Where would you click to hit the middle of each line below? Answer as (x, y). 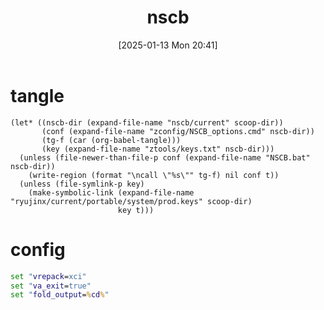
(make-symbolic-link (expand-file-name (111, 192)
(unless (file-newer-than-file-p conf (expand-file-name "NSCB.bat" (165, 157)
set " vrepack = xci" (48, 276)
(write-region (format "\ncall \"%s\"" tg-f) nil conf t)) (154, 175)
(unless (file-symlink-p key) (82, 184)
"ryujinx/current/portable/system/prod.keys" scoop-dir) (131, 201)
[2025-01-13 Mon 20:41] (168, 45)
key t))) (136, 210)
